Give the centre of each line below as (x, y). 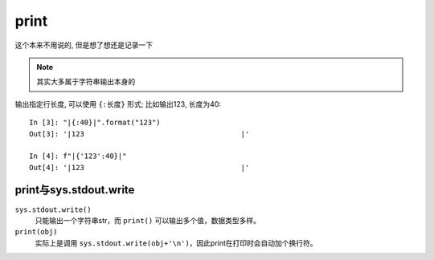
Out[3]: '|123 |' (139, 134)
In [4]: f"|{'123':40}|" (78, 156)
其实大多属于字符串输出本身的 (86, 82)
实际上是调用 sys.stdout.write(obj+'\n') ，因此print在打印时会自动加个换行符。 (176, 243)
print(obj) (36, 232)
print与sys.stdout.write (75, 190)
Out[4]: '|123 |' (139, 167)
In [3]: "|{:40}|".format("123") (95, 123)
